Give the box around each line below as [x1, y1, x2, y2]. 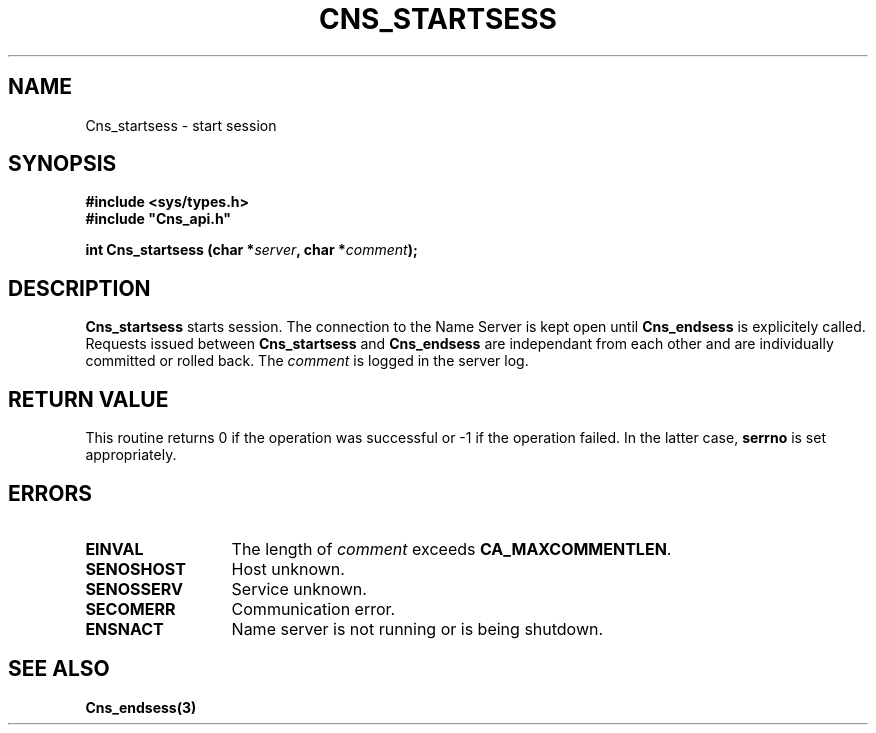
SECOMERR [85, 598, 176, 619]
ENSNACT [85, 618, 164, 639]
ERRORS [8, 480, 93, 506]
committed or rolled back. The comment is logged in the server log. [85, 352, 529, 370]
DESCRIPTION [8, 275, 151, 301]
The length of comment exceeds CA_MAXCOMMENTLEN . [231, 538, 672, 559]
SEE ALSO [8, 656, 110, 682]
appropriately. [85, 446, 177, 464]
